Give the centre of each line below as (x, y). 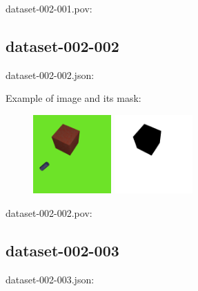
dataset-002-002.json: (50, 74)
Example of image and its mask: (73, 98)
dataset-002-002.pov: (49, 212)
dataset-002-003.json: (50, 279)
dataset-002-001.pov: (49, 8)
